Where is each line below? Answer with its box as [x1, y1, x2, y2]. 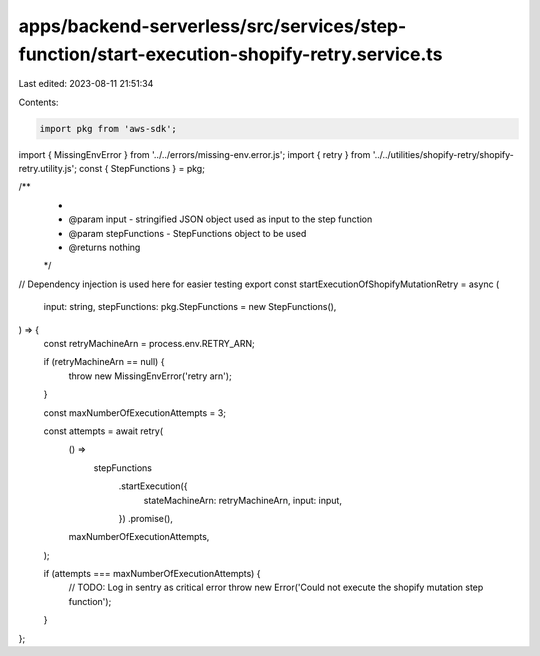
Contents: [18, 96, 59, 108]
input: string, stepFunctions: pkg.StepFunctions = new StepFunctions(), [43, 301, 337, 313]
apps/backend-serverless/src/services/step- [18, 15, 407, 37]
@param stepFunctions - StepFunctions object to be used [68, 227, 307, 239]
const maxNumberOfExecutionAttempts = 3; [43, 406, 227, 419]
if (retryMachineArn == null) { [43, 356, 165, 368]
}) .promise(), [118, 512, 174, 524]
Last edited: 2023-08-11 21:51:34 [18, 78, 154, 90]
